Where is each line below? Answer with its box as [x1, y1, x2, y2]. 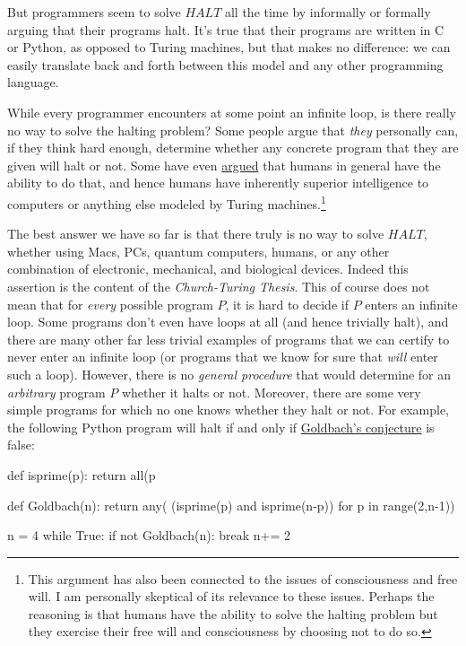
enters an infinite [365, 294, 458, 313]
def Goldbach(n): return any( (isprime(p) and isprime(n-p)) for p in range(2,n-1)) [7, 495, 455, 514]
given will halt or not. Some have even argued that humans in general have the [7, 155, 441, 174]
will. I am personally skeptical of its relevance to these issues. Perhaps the [28, 587, 435, 606]
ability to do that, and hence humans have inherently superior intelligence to [7, 173, 429, 192]
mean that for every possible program [7, 294, 213, 313]
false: [7, 435, 35, 454]
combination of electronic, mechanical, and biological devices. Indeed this [7, 259, 409, 278]
